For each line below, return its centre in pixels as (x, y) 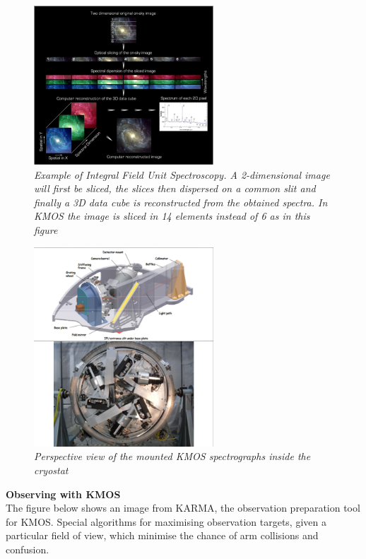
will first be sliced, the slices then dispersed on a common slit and (175, 188)
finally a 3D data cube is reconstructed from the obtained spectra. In (181, 202)
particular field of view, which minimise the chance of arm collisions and (162, 535)
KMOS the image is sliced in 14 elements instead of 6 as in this (172, 216)
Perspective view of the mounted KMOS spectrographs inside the (172, 456)
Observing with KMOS (63, 494)
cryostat (51, 470)
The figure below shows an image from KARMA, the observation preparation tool (183, 508)
